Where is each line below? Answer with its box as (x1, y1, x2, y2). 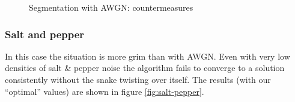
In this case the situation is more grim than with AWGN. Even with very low (5, 50, 290, 62)
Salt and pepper (5, 26, 85, 41)
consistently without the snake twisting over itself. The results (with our (5, 73, 271, 85)
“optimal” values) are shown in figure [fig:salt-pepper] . (5, 85, 204, 97)
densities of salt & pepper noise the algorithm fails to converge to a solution (5, 61, 285, 74)
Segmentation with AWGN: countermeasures (29, 1, 193, 13)
